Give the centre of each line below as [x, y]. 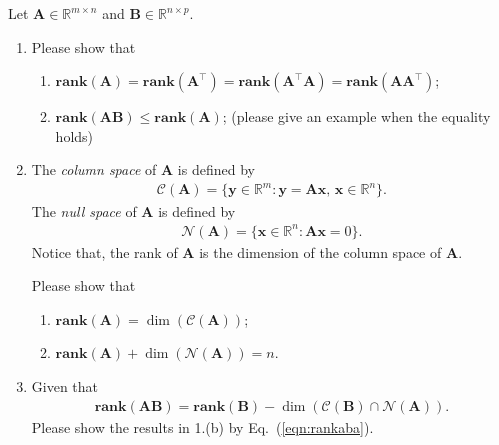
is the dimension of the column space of [320, 251]
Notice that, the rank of [104, 251]
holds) [74, 135]
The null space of [84, 210]
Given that [65, 386]
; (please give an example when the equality [356, 116]
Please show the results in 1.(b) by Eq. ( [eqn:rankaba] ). [202, 426]
